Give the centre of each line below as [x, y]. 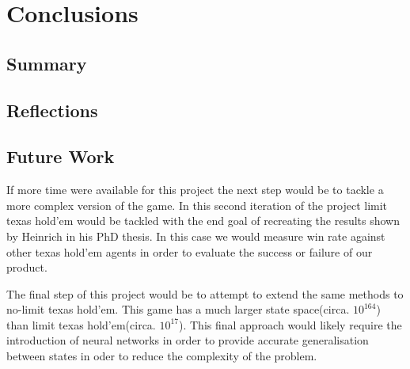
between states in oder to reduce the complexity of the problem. [162, 356]
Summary [47, 63]
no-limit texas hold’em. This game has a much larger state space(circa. [178, 309]
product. [27, 267]
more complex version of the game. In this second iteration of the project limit [197, 205]
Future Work [61, 156]
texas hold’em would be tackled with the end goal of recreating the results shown [203, 221]
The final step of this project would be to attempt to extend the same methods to [205, 293]
